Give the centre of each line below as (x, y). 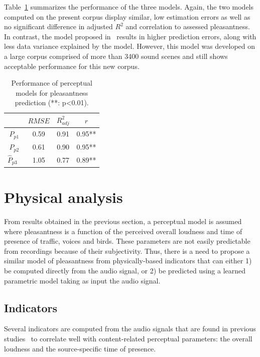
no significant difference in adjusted (58, 26)
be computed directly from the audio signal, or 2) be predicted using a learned (125, 271)
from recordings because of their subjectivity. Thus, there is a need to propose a (127, 251)
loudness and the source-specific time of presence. (80, 348)
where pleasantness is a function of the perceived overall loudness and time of (123, 231)
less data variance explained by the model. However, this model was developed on (130, 46)
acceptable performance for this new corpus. (72, 66)
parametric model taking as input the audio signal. (82, 280)
